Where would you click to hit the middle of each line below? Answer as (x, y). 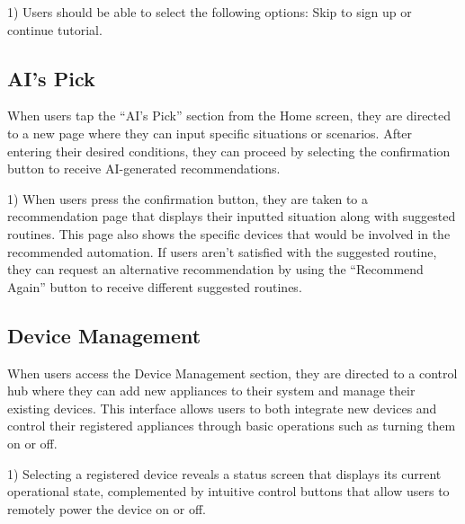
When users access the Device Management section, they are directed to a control (232, 373)
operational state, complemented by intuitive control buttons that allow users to (228, 491)
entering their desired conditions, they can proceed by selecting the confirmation (229, 151)
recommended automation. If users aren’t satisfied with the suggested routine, (222, 251)
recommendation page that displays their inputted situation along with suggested (232, 216)
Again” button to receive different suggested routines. (155, 286)
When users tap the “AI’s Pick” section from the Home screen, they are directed (229, 115)
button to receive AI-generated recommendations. (144, 169)
